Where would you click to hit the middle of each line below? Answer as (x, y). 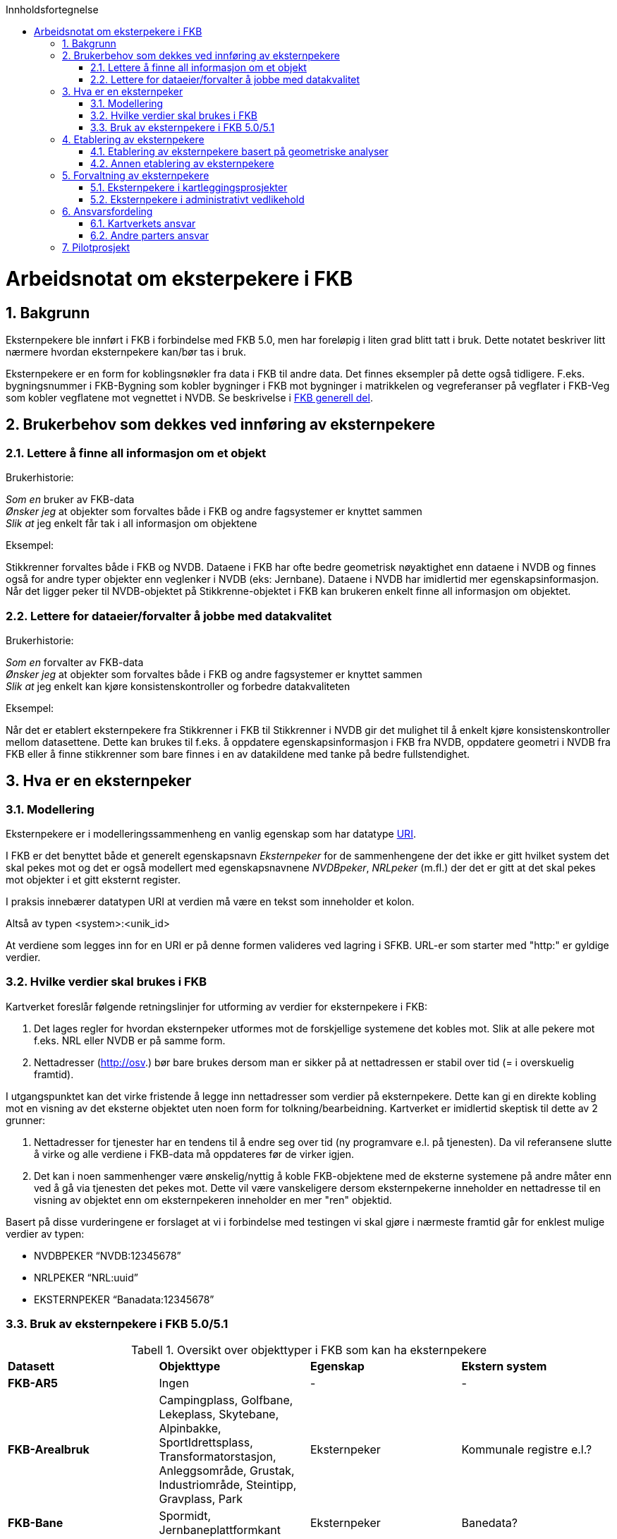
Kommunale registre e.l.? (527, 1449)
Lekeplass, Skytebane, (219, 1414)
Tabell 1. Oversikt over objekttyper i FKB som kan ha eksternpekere (309, 1350)
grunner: (26, 1120)
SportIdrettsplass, (206, 1442)
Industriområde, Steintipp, (228, 1484)
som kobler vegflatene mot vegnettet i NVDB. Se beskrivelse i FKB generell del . (189, 397)
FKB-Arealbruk (49, 1449)
